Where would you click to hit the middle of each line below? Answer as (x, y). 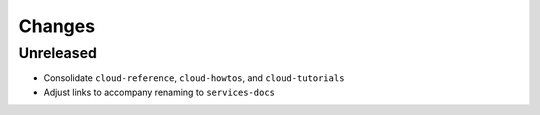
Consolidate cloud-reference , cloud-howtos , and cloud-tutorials (194, 78)
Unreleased (57, 53)
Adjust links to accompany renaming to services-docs (159, 92)
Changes (56, 26)
